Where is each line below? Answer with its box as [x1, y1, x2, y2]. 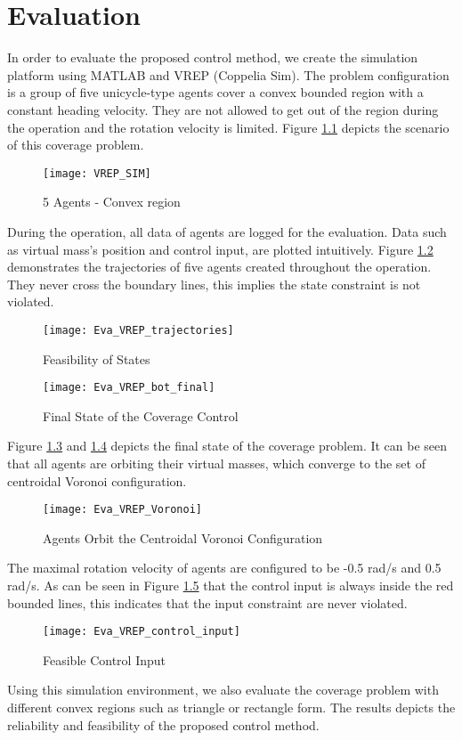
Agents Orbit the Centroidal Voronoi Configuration [43, 528, 323, 547]
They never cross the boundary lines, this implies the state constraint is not [7, 274, 421, 293]
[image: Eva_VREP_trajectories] [43, 323, 234, 337]
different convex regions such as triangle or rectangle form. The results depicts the [7, 698, 456, 717]
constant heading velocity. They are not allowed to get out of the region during [7, 100, 439, 118]
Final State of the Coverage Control [43, 406, 239, 425]
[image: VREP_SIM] [43, 167, 151, 180]
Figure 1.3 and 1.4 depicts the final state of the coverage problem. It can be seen [7, 436, 448, 455]
